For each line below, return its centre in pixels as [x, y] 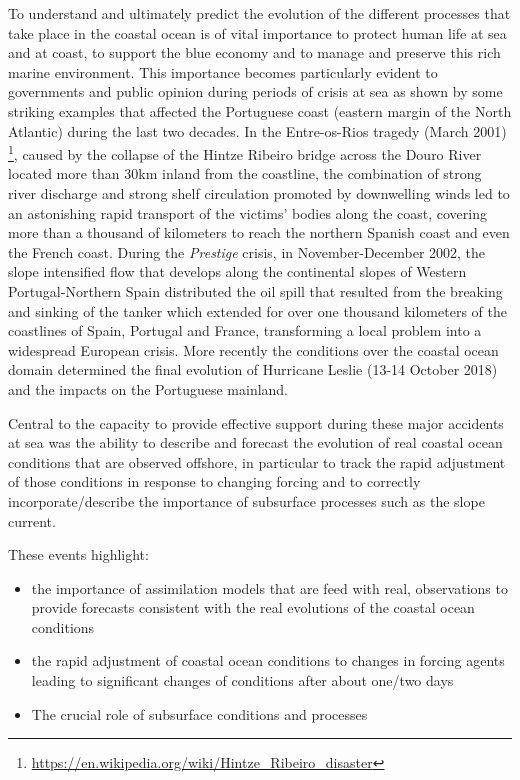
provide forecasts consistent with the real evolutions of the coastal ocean [253, 607]
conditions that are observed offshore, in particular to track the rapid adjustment [257, 461]
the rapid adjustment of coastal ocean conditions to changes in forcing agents [268, 660]
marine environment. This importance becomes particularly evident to [223, 71]
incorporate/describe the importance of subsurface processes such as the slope [246, 500]
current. [32, 520]
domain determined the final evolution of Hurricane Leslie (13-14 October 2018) [253, 369]
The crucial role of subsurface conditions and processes [199, 713]
